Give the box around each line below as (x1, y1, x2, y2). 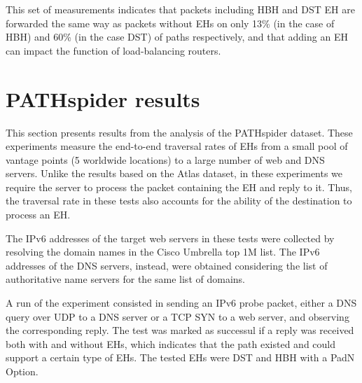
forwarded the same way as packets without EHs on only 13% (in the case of (6, 15, 335, 30)
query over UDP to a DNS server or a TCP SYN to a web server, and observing (6, 309, 349, 323)
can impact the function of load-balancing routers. (6, 43, 221, 57)
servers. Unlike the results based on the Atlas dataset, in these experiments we (6, 166, 343, 181)
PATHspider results (6, 84, 200, 113)
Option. (6, 364, 39, 378)
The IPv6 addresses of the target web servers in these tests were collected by (6, 230, 335, 245)
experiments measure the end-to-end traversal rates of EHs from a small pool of (6, 139, 348, 153)
